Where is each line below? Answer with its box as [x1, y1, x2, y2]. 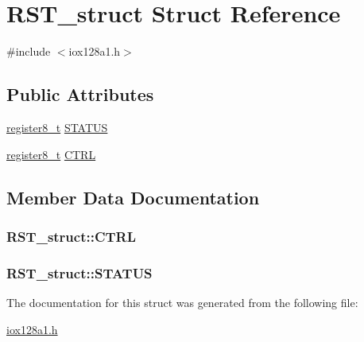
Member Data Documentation [6, 185, 260, 209]
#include [6, 43, 51, 60]
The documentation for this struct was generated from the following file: [6, 293, 358, 310]
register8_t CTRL [6, 146, 96, 162]
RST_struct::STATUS [6, 262, 153, 282]
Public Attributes [6, 82, 154, 107]
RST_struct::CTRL [6, 226, 137, 246]
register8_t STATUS [6, 119, 108, 135]
